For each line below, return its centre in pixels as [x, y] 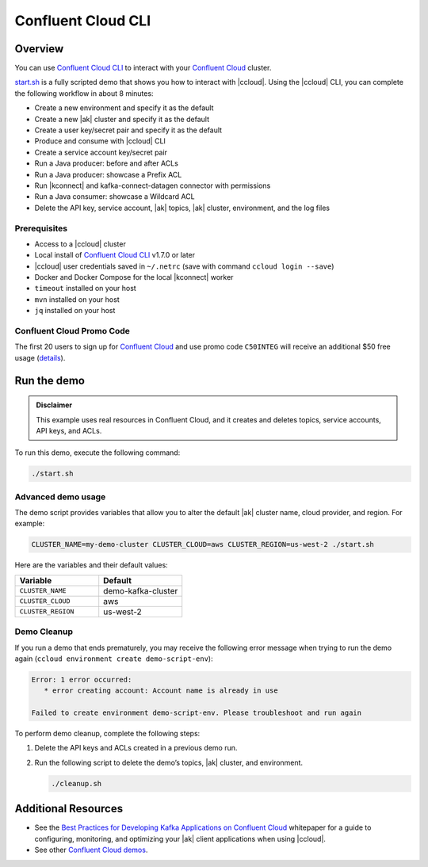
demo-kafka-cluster [141, 590]
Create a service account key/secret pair [101, 152]
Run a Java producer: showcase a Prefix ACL [108, 174]
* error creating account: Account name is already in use [161, 691]
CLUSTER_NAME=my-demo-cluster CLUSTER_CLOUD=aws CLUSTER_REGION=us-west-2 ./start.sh [203, 544]
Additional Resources [69, 809]
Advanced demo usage [60, 497]
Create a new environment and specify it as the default [124, 108]
